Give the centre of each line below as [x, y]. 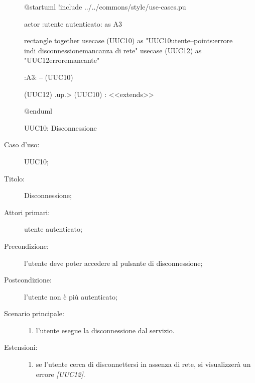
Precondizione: [26, 246]
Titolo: [15, 178]
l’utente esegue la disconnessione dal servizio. [105, 330]
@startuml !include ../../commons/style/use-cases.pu [105, 7]
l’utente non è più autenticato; [71, 296]
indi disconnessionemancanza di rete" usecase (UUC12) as [113, 50]
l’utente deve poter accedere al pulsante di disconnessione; [113, 263]
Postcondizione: [28, 280]
